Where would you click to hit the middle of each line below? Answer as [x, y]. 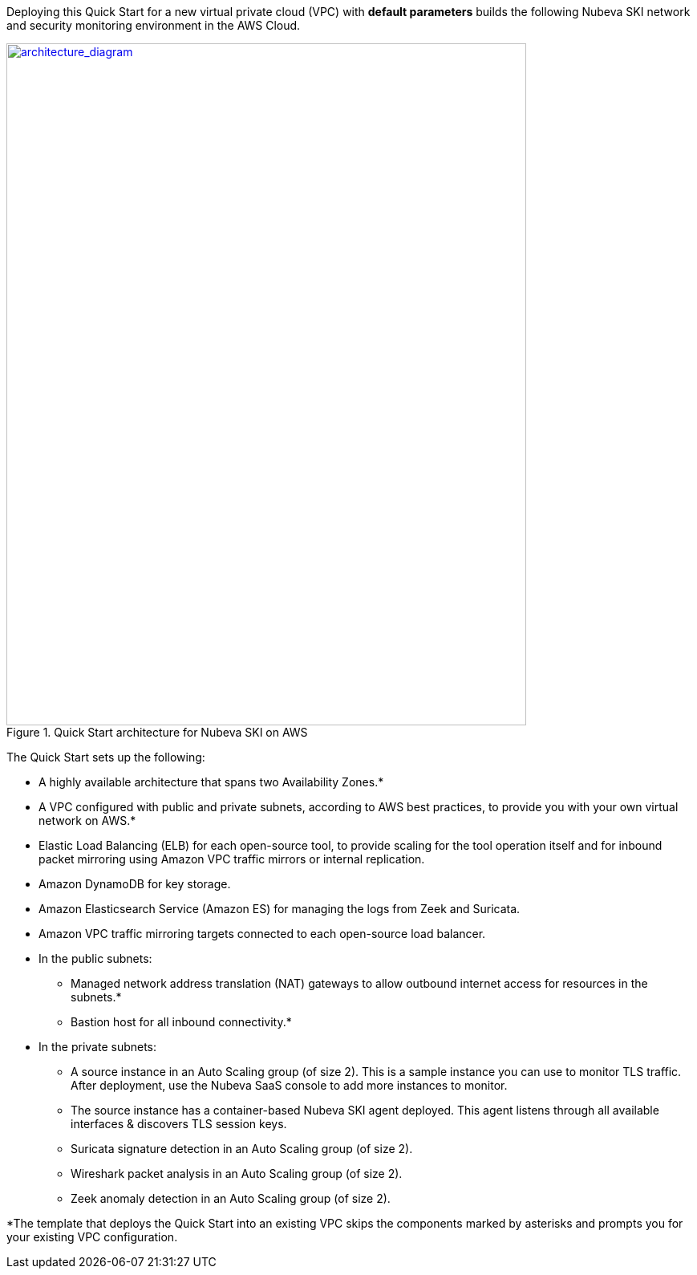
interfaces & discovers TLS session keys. [179, 1124]
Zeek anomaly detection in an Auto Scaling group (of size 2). [231, 1198]
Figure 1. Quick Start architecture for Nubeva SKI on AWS [157, 732]
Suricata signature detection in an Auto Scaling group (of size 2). [242, 1149]
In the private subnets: [98, 1047]
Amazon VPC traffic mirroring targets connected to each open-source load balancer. [262, 934]
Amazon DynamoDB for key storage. [135, 884]
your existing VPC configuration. [92, 1237]
